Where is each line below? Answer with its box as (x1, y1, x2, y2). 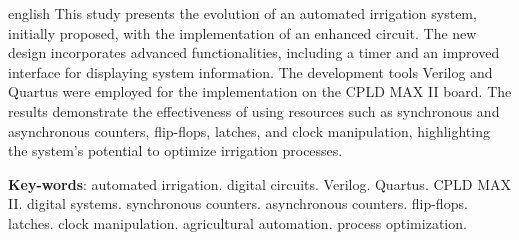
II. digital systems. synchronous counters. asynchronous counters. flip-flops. (8, 193, 468, 214)
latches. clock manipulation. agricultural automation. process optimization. (8, 212, 467, 233)
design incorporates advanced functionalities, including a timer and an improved (8, 42, 500, 63)
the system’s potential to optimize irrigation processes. (8, 140, 343, 161)
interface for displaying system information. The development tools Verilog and (8, 61, 493, 82)
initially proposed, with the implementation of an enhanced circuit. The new (8, 22, 477, 43)
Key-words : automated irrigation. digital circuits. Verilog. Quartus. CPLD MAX (8, 173, 512, 194)
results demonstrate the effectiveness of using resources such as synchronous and (8, 100, 500, 121)
